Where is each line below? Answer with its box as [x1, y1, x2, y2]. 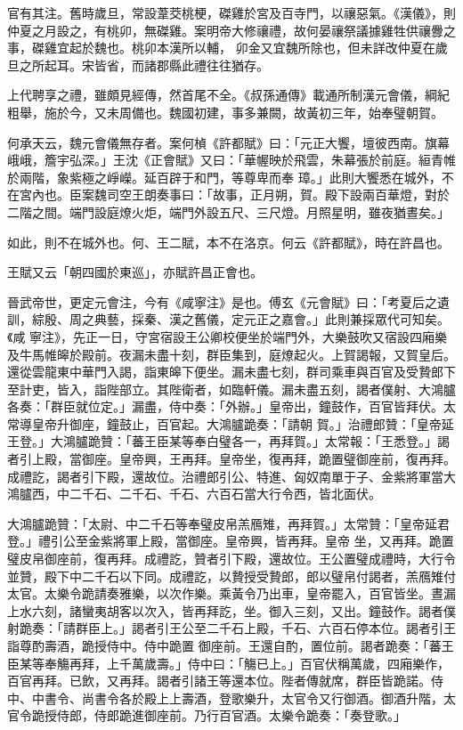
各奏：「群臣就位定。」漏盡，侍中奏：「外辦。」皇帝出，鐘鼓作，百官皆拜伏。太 [7, 397, 456, 416]
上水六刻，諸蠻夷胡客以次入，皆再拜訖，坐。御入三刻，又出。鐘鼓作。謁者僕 [7, 601, 456, 620]
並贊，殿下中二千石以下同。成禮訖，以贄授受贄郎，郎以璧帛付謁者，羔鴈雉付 [7, 566, 456, 585]
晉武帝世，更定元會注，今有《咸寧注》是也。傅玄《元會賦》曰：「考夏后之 [7, 292, 437, 311]
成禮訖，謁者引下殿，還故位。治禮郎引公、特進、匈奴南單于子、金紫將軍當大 [7, 466, 456, 485]
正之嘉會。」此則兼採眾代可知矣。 [256, 310, 450, 328]
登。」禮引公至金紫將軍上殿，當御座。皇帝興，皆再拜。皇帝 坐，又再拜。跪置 [7, 531, 454, 550]
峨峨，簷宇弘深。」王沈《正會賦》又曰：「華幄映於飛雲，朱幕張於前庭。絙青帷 [7, 150, 456, 169]
